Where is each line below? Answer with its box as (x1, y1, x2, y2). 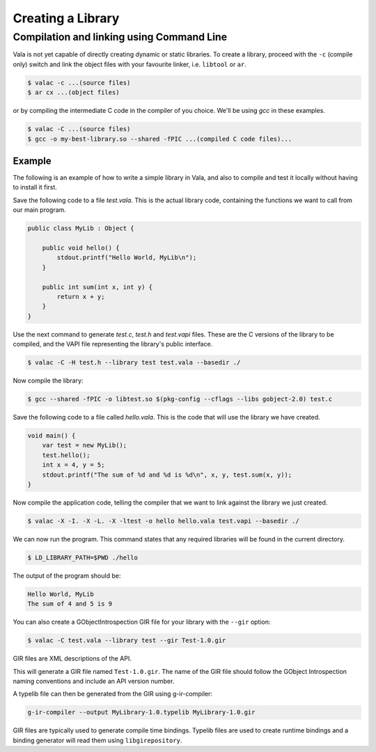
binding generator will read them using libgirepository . (13, 736, 182, 744)
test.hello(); (42, 451, 91, 459)
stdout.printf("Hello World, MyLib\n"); (56, 254, 197, 261)
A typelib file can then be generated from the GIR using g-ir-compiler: (13, 690, 212, 698)
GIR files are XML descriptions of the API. (13, 654, 132, 663)
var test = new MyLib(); (42, 441, 127, 450)
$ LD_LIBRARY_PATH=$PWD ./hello (27, 553, 139, 561)
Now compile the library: (13, 376, 84, 385)
